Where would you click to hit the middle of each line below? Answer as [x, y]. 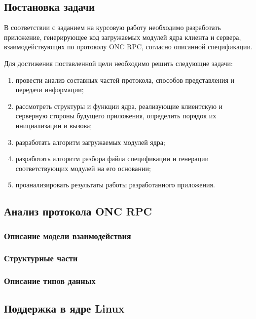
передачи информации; [50, 89]
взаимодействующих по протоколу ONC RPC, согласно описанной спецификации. [128, 47]
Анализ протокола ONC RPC [78, 211]
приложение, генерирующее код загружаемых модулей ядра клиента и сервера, [123, 37]
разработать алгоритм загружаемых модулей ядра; [90, 142]
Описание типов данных [50, 281]
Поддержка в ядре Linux [64, 308]
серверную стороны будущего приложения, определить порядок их [116, 116]
